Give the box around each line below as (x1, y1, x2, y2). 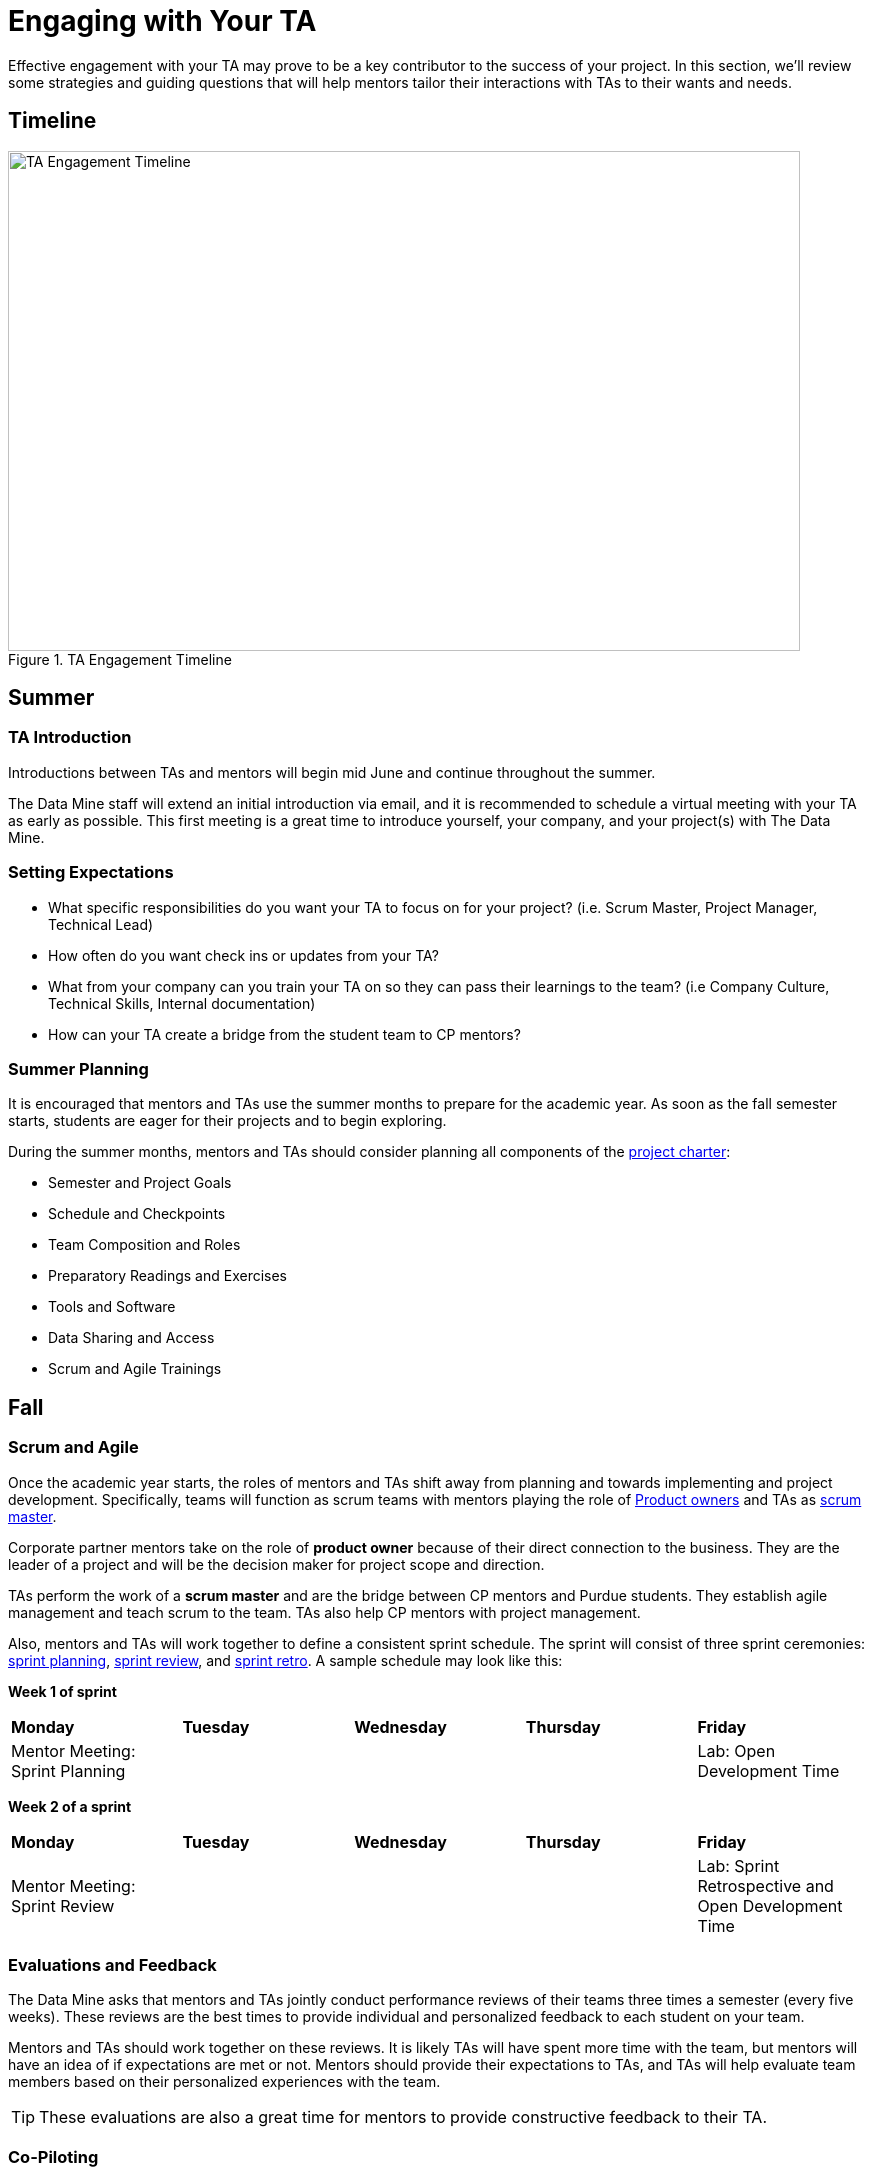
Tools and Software (48, 1298, 176, 1316)
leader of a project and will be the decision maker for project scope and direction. (8, 1555, 545, 1573)
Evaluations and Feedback (8, 1954, 217, 1975)
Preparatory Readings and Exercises (48, 1267, 288, 1285)
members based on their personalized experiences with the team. (8, 2073, 441, 2091)
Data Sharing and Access (48, 1329, 215, 1347)
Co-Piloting (8, 2146, 99, 2167)
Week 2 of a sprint (8, 1797, 132, 1815)
